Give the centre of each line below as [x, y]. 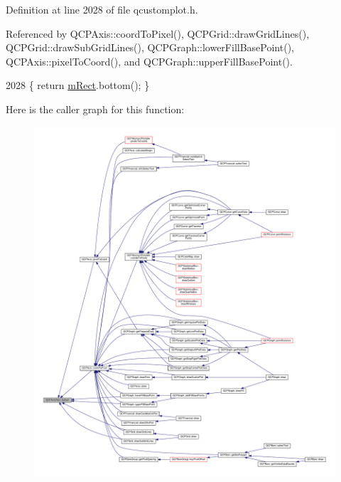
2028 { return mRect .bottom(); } [78, 85]
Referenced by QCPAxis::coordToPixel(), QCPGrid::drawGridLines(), [158, 33]
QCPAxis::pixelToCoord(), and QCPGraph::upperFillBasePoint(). [149, 61]
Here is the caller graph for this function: [95, 109]
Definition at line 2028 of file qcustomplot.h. [102, 9]
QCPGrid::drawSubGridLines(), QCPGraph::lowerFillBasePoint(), [150, 47]
